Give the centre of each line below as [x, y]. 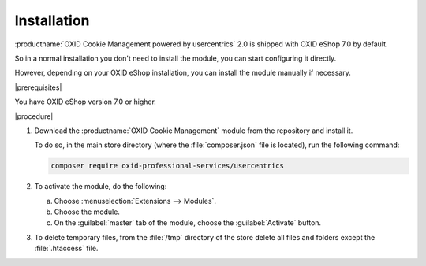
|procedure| [34, 116]
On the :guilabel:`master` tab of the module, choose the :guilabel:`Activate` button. [188, 223]
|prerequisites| [38, 87]
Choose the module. [87, 212]
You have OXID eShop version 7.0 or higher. [86, 102]
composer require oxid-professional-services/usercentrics [167, 166]
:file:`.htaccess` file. [66, 249]
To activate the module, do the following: [101, 187]
